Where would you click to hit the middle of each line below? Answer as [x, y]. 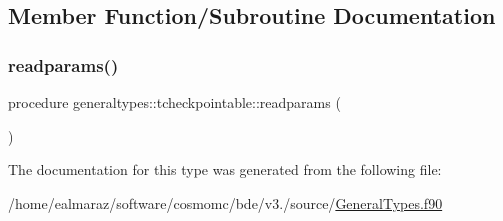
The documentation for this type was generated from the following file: [225, 169]
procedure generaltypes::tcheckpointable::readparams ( [174, 102]
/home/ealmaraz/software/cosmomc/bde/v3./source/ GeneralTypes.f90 [225, 202]
